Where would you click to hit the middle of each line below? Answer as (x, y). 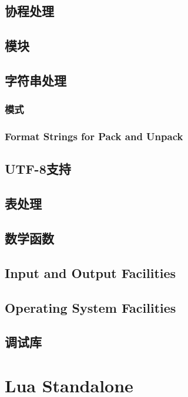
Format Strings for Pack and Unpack (94, 136)
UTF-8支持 (38, 169)
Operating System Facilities (90, 307)
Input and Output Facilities (90, 272)
